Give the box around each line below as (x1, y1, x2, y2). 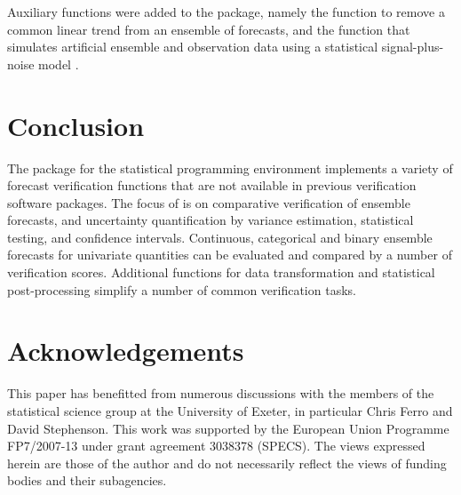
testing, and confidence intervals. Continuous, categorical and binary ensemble (7, 228, 433, 246)
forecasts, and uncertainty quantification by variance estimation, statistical (7, 211, 414, 229)
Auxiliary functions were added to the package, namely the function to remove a (7, 3, 445, 20)
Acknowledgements (7, 332, 244, 369)
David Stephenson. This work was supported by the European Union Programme (7, 419, 449, 437)
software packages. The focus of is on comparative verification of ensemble (7, 193, 410, 212)
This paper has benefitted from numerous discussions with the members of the (7, 384, 434, 403)
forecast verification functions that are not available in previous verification (7, 176, 417, 195)
